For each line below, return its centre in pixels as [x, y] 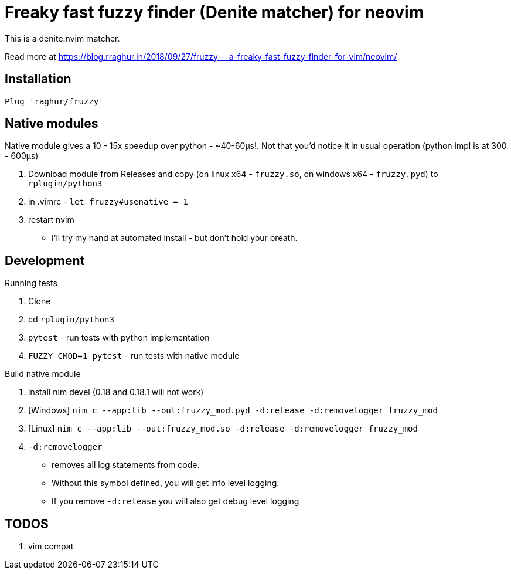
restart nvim [51, 220]
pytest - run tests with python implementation [119, 338]
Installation [38, 79]
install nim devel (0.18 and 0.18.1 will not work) [116, 392]
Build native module [43, 374]
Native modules [52, 124]
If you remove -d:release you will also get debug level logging [176, 501]
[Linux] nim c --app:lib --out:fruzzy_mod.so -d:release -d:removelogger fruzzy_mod [223, 429]
